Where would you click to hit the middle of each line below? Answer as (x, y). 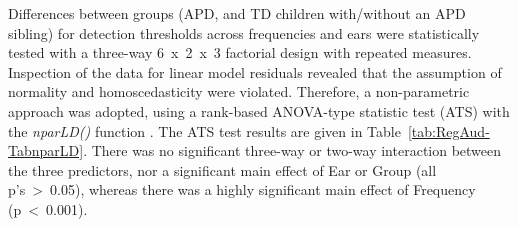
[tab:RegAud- (448, 130)
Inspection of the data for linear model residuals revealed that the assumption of (255, 71)
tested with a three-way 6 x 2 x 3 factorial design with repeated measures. (240, 52)
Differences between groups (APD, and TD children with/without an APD (237, 13)
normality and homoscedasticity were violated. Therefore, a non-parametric (239, 91)
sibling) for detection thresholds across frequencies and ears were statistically (244, 32)
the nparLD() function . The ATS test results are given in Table (204, 130)
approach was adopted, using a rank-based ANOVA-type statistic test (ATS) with (259, 110)
